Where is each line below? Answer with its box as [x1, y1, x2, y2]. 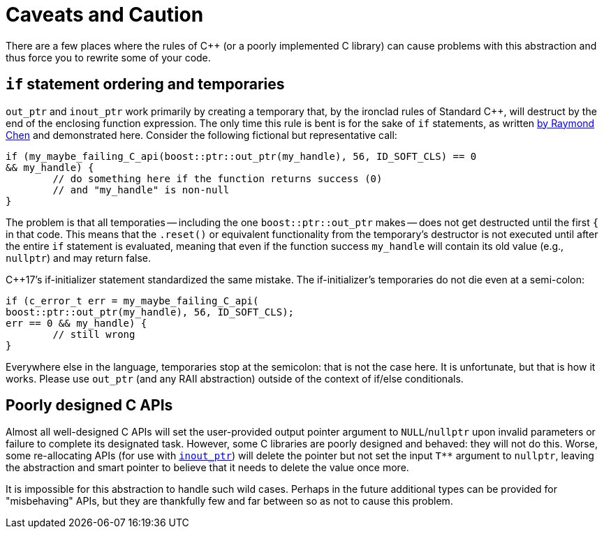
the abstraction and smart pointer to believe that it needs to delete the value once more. [6, 461, 409, 474]
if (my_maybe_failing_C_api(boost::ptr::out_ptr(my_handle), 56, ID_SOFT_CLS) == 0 [6, 150, 477, 162]
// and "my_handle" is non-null [52, 184, 230, 195]
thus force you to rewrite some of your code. [6, 51, 211, 64]
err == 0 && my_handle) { [6, 317, 147, 329]
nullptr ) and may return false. [6, 251, 151, 264]
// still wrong [52, 328, 135, 340]
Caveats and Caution [6, 3, 204, 27]
